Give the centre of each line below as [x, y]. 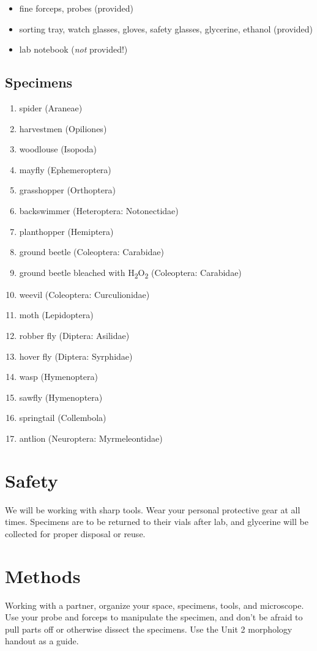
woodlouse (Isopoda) [58, 149]
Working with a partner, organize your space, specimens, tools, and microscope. [155, 605]
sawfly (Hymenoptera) [61, 397]
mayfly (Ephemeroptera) [65, 169]
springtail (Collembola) [63, 418]
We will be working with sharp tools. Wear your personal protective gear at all [153, 509]
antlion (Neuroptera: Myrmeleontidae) [91, 438]
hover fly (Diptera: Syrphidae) [76, 356]
